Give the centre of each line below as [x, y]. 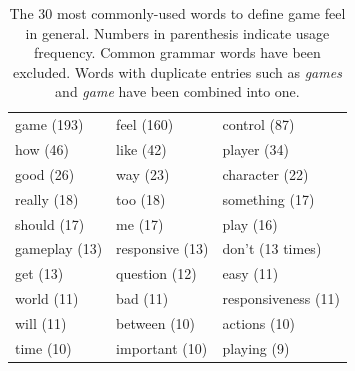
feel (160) [145, 124]
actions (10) [258, 322]
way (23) [143, 173]
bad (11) [142, 298]
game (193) [49, 124]
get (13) [39, 273]
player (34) [256, 149]
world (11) [47, 298]
